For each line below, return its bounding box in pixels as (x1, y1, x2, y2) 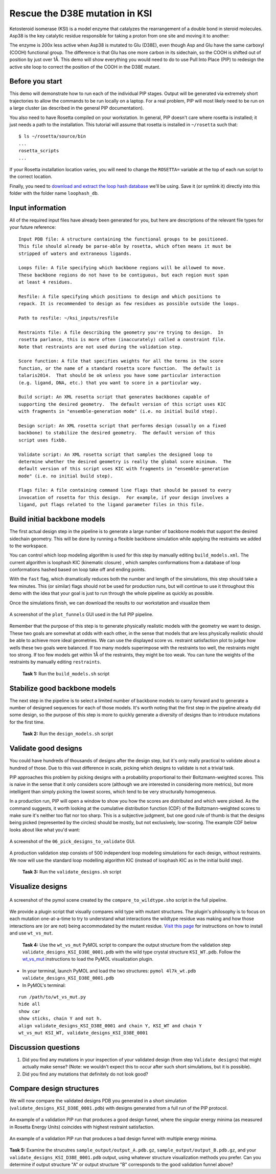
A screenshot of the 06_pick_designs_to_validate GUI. (9, 839, 135, 845)
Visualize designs (9, 882, 67, 891)
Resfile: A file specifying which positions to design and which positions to (18, 293, 221, 300)
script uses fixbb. (18, 437, 67, 443)
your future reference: (9, 224, 56, 230)
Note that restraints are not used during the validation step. (18, 344, 183, 350)
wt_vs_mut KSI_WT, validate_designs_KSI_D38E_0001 (18, 1030, 148, 1036)
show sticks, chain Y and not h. (18, 1016, 102, 1022)
